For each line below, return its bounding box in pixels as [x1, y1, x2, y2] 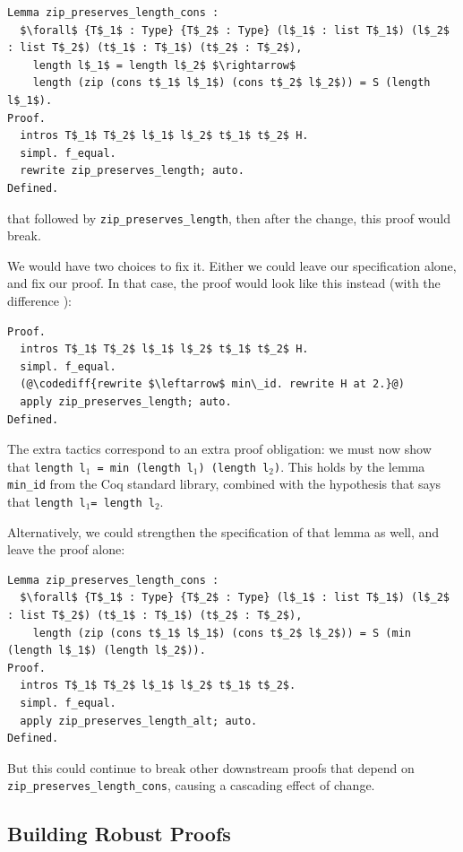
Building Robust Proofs [7, 820, 231, 848]
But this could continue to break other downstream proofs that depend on [7, 758, 415, 777]
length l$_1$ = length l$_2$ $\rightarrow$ [32, 58, 296, 72]
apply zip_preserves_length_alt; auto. [20, 714, 258, 727]
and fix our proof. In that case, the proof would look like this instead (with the [7, 274, 441, 292]
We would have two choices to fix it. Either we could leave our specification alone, [7, 256, 457, 274]
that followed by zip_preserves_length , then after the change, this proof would [7, 208, 450, 227]
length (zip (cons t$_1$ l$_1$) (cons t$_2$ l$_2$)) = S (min [32, 626, 412, 639]
